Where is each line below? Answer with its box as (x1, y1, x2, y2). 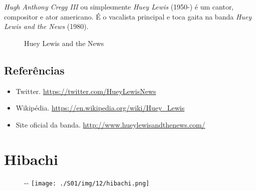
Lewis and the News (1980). (4, 21, 89, 31)
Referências (4, 62, 65, 77)
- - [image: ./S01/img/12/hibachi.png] (24, 177, 150, 188)
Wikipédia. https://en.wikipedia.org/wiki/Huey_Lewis (16, 102, 185, 113)
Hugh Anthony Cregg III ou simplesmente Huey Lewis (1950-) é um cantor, (4, 1, 234, 11)
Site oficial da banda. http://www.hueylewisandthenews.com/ (16, 119, 205, 129)
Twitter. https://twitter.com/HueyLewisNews (16, 85, 156, 96)
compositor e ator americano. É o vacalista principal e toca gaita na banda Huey (4, 11, 252, 21)
